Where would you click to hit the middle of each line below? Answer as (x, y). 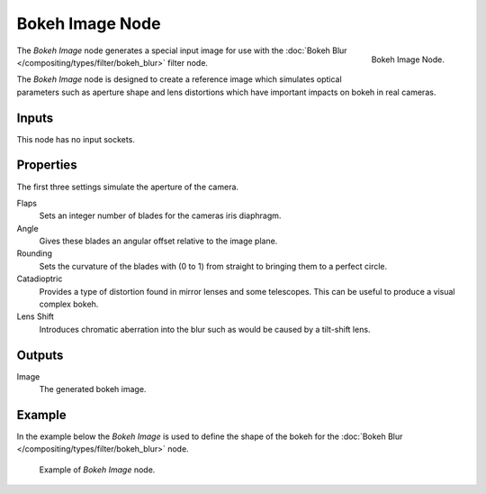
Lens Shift (35, 316)
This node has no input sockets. (76, 139)
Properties (47, 165)
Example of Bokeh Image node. (97, 470)
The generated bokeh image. (93, 389)
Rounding (35, 253)
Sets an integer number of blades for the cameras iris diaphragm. (160, 215)
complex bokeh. (69, 304)
